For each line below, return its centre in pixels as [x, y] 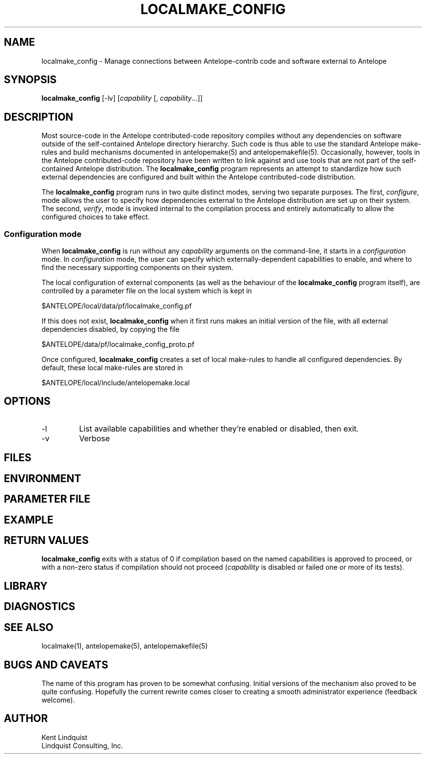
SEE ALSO [29, 627]
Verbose [94, 438]
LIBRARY [26, 586]
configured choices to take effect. [96, 217]
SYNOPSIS [30, 80]
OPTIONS [27, 401]
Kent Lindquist [64, 737]
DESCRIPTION [39, 117]
